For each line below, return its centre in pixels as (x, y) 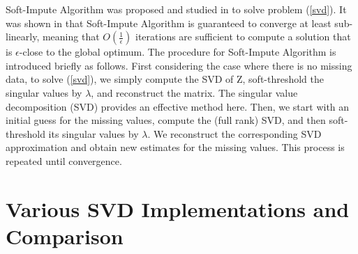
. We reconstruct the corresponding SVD (234, 133)
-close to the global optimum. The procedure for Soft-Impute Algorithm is (178, 52)
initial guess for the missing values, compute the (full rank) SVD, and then (166, 120)
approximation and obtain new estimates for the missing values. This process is (175, 147)
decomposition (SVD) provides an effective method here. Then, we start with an (178, 106)
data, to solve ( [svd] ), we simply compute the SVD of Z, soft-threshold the (165, 79)
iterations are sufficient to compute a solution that (243, 37)
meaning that (71, 37)
